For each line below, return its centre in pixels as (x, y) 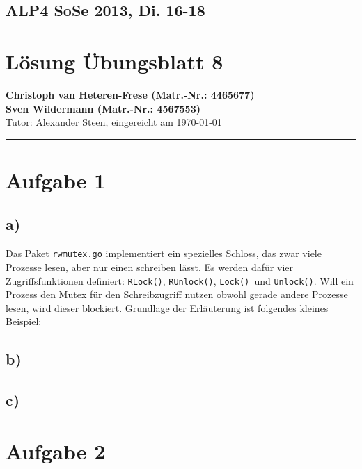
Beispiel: (24, 321)
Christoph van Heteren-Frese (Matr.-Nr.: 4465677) (130, 94)
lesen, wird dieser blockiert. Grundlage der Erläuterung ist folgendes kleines (167, 307)
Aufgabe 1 (56, 180)
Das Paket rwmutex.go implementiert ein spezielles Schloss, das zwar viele (164, 253)
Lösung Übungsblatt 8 (115, 61)
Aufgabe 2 (56, 451)
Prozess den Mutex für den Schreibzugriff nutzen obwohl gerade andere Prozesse (177, 294)
